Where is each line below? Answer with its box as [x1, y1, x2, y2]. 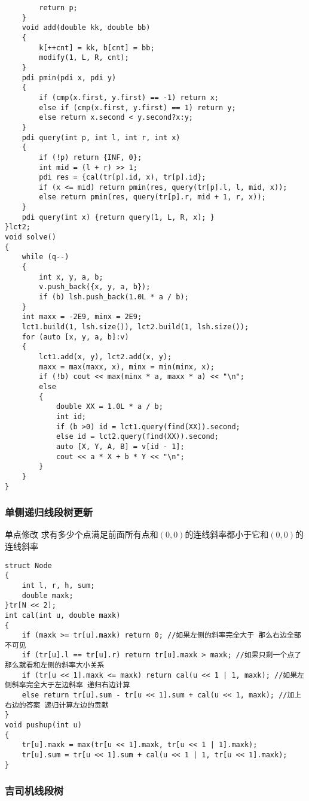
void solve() [5, 233, 56, 242]
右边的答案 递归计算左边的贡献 [5, 700, 109, 709]
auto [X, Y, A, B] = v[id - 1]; [56, 442, 185, 451]
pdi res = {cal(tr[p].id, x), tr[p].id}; [39, 173, 206, 182]
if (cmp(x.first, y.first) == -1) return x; [39, 93, 219, 102]
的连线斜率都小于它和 [185, 528, 269, 541]
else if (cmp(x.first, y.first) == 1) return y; [39, 103, 236, 112]
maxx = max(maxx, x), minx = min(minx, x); [39, 362, 215, 371]
